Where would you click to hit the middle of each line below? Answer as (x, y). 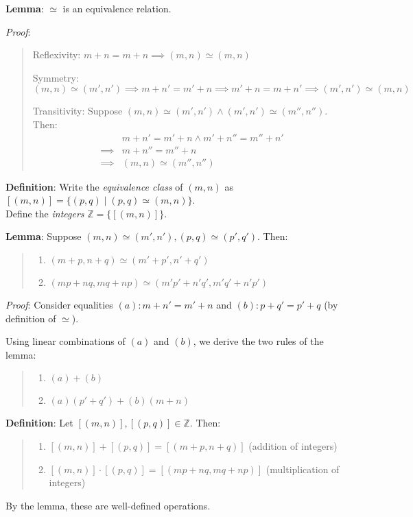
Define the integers (45, 213)
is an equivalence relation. (117, 8)
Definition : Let (39, 423)
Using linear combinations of (66, 341)
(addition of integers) (293, 446)
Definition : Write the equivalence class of (94, 186)
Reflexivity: (57, 55)
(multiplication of (303, 469)
